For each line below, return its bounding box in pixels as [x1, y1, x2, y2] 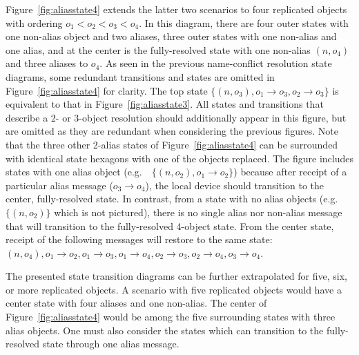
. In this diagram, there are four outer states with [139, 15, 349, 30]
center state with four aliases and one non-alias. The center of [6, 296, 267, 310]
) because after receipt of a [233, 164, 347, 179]
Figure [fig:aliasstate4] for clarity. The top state [6, 83, 208, 97]
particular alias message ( [6, 177, 113, 192]
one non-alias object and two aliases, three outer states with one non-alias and [6, 29, 337, 44]
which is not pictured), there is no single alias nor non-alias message [54, 204, 342, 219]
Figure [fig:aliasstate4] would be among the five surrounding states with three [6, 309, 336, 324]
